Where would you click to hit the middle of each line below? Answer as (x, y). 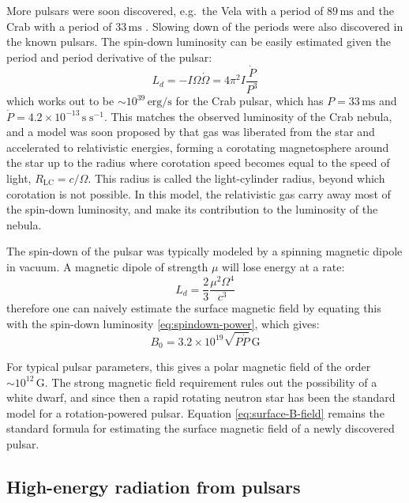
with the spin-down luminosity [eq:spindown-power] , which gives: (163, 323)
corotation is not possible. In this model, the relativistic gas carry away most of (199, 193)
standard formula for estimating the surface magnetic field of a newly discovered (201, 428)
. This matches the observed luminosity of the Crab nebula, (248, 116)
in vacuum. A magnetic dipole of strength (107, 266)
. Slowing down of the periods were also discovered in (274, 26)
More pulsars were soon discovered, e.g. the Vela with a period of (165, 10)
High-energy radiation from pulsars (154, 487)
